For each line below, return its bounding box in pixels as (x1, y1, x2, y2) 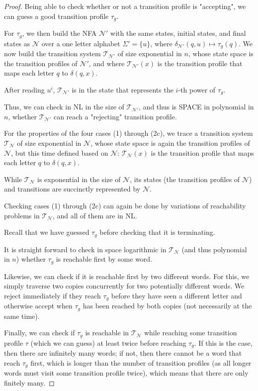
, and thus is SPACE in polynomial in (139, 101, 254, 112)
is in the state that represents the (72, 84, 173, 95)
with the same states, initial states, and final (110, 28, 246, 38)
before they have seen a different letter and (111, 290, 242, 300)
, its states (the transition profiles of (130, 174, 240, 184)
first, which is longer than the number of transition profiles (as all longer (30, 357, 252, 368)
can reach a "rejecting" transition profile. (53, 111, 177, 121)
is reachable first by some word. (56, 254, 153, 264)
